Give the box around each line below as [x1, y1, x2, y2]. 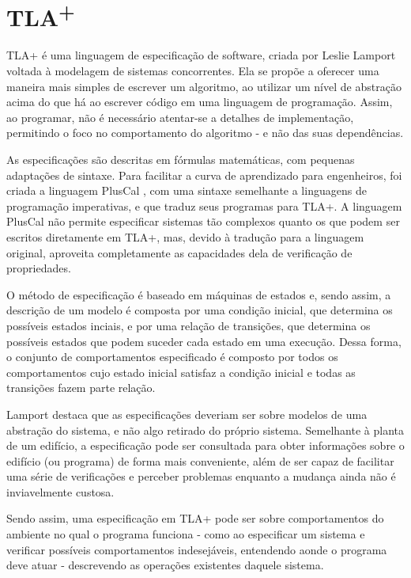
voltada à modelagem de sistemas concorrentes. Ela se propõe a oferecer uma [6, 63, 379, 79]
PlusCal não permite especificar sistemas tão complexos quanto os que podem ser [6, 213, 400, 230]
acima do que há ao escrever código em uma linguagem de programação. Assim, [6, 93, 393, 110]
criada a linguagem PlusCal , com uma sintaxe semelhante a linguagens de [6, 182, 367, 199]
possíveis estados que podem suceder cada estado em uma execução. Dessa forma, [6, 333, 402, 349]
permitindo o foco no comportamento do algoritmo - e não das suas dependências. [6, 124, 404, 141]
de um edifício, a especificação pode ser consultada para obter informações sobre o [6, 437, 405, 454]
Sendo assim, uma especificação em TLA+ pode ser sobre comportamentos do [6, 510, 384, 527]
